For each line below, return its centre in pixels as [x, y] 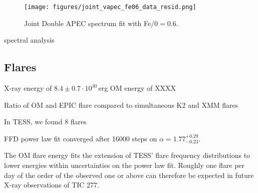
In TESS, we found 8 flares [45, 122]
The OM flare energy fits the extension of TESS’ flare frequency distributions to [127, 155]
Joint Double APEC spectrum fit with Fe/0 [91, 23]
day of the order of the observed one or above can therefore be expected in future [129, 175]
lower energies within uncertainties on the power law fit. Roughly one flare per [124, 165]
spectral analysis [29, 40]
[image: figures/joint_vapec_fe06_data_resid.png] [110, 7]
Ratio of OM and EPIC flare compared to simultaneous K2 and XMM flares [121, 105]
